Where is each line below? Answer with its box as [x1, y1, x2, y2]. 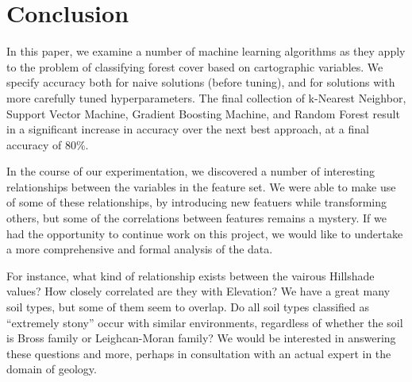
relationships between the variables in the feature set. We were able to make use [6, 178, 396, 195]
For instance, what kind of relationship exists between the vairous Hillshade [6, 267, 375, 284]
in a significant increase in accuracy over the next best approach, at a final [6, 121, 369, 137]
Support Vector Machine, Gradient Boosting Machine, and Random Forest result [6, 105, 400, 122]
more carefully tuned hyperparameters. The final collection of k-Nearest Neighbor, [6, 89, 406, 106]
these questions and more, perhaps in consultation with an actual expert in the [6, 345, 391, 361]
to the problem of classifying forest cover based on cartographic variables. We [6, 58, 383, 75]
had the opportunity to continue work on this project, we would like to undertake [6, 225, 403, 241]
